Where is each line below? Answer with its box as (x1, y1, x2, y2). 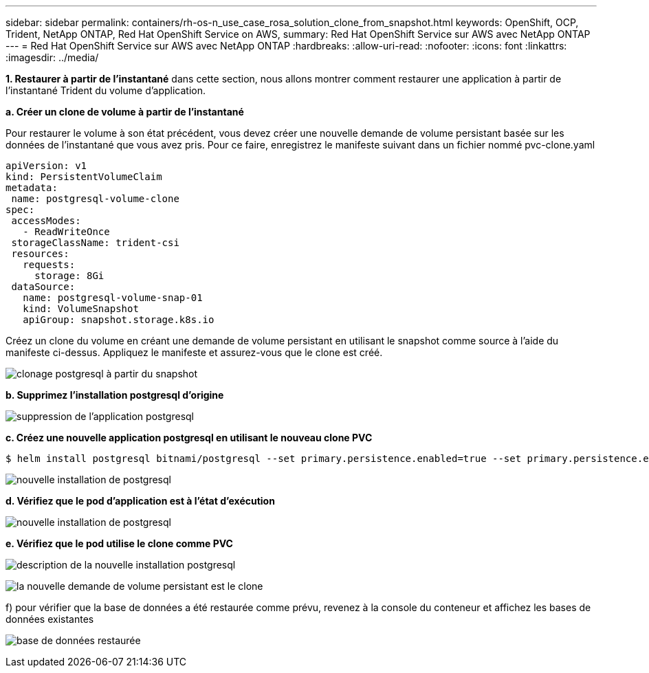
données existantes (5, 613, 94, 625)
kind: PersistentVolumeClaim (5, 171, 162, 182)
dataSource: (11, 281, 76, 292)
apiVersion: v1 (5, 160, 87, 171)
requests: (23, 259, 76, 270)
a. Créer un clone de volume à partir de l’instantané (5, 106, 244, 118)
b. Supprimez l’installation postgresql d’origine (5, 389, 224, 401)
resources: (11, 248, 69, 259)
